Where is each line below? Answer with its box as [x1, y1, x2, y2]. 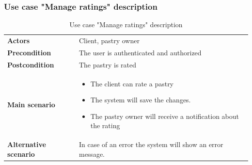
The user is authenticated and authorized [79, 47, 202, 57]
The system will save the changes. [90, 95, 191, 105]
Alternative [7, 139, 46, 149]
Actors [7, 35, 30, 46]
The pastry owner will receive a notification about [90, 111, 239, 121]
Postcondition [7, 59, 54, 69]
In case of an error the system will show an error [79, 139, 223, 149]
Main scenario [7, 99, 55, 109]
